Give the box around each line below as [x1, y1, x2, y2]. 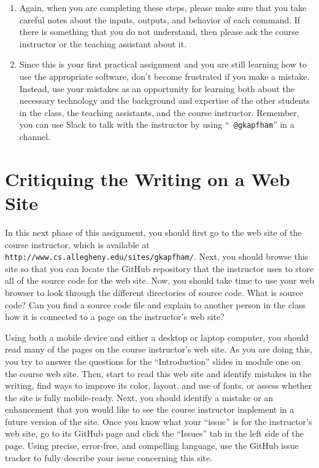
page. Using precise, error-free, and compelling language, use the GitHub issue [5, 439, 299, 452]
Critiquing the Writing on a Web [5, 166, 290, 191]
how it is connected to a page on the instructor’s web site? [5, 310, 225, 323]
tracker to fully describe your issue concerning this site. [5, 451, 213, 464]
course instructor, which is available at [5, 238, 150, 251]
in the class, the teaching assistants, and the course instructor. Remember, [19, 106, 299, 119]
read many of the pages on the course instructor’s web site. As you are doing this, [5, 343, 313, 356]
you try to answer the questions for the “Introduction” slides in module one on [5, 354, 301, 367]
